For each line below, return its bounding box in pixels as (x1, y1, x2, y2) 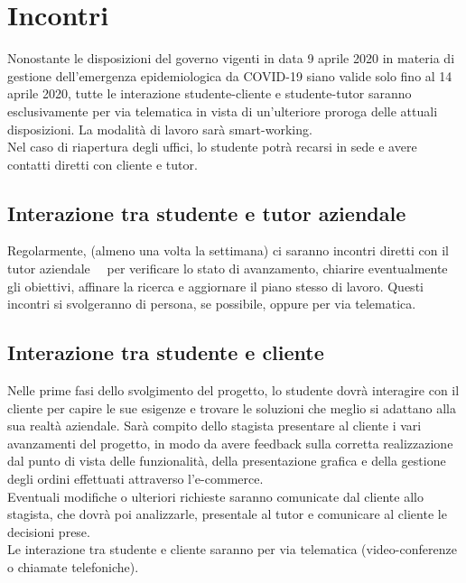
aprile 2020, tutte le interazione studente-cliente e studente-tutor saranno (7, 84, 412, 103)
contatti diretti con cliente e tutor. (7, 154, 198, 173)
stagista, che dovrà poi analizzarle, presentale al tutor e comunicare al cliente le (7, 504, 447, 523)
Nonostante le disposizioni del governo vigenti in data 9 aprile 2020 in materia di (7, 49, 455, 68)
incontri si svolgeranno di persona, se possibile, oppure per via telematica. (7, 294, 416, 313)
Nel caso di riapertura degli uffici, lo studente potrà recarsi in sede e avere (7, 137, 417, 156)
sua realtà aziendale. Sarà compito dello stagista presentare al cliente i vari (7, 416, 422, 435)
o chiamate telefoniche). (7, 558, 139, 576)
